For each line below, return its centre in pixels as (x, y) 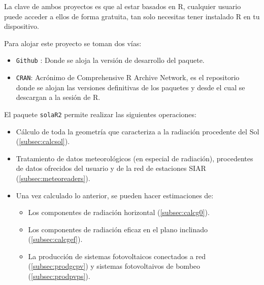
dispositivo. (22, 26)
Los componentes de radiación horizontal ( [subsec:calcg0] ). (119, 212)
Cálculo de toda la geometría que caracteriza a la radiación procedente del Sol (138, 131)
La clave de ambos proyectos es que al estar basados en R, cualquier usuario (123, 6)
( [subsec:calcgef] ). (55, 239)
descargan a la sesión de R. (58, 97)
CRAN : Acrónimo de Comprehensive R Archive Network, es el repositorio (128, 77)
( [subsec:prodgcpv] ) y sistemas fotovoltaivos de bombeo (114, 266)
